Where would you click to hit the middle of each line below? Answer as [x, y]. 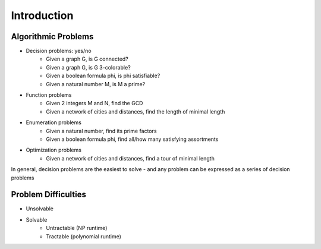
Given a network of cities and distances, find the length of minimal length [136, 111]
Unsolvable [40, 209]
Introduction [42, 15]
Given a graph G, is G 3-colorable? [88, 67]
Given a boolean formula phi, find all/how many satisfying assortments [132, 139]
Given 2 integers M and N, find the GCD [95, 103]
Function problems [49, 95]
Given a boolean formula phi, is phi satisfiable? [103, 76]
